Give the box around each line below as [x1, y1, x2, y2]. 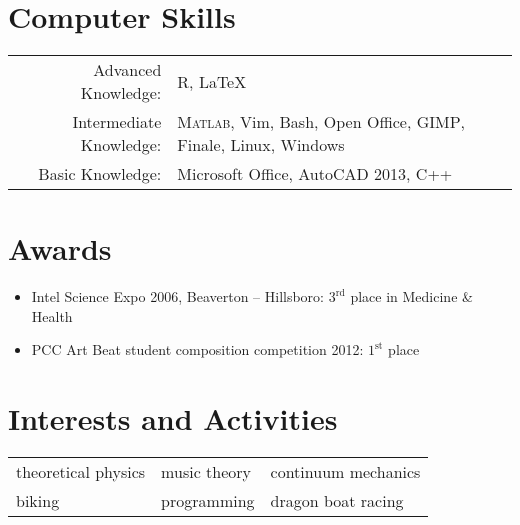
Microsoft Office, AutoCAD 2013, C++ [177, 162, 453, 186]
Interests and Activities [8, 398, 338, 439]
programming [161, 489, 255, 513]
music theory [161, 460, 252, 484]
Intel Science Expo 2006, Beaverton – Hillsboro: [31, 286, 325, 307]
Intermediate [72, 110, 162, 134]
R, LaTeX [177, 69, 247, 93]
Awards [8, 228, 112, 269]
